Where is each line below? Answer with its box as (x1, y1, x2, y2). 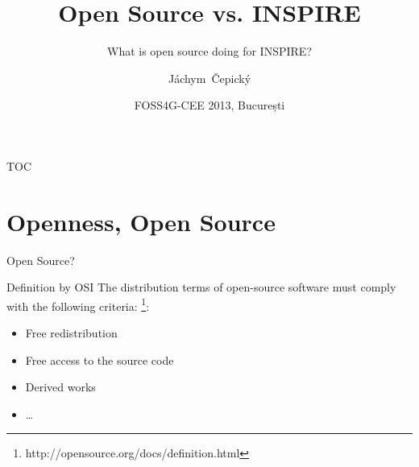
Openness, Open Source (6, 205, 276, 238)
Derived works (25, 378, 96, 395)
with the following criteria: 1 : (6, 295, 150, 314)
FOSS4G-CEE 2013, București (134, 97, 285, 114)
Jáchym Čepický (168, 69, 251, 86)
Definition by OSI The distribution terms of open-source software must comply (6, 279, 396, 295)
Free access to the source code (25, 351, 174, 368)
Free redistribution (25, 324, 118, 341)
